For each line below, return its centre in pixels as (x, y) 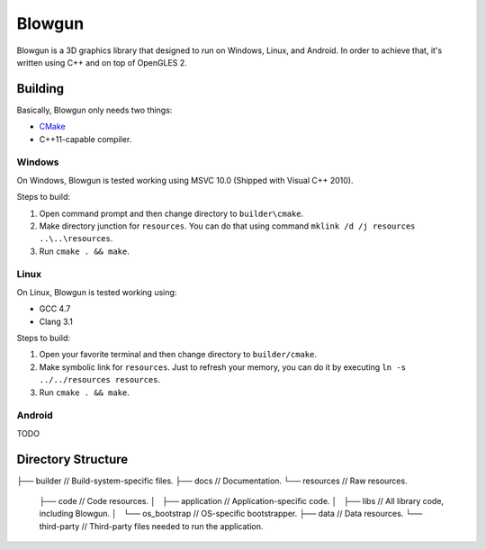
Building (40, 89)
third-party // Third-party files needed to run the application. (151, 526)
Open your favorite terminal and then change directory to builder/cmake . (178, 355)
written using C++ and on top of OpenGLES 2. (102, 62)
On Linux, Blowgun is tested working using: (97, 292)
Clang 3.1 (56, 321)
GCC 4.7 (55, 309)
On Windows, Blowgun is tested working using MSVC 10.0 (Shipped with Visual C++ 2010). (185, 180)
